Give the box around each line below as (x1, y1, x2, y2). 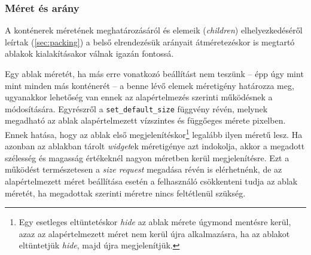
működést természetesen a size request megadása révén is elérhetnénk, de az (5, 163, 282, 176)
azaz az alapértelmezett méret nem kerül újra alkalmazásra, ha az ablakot (19, 227, 290, 239)
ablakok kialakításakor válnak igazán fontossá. (5, 47, 174, 60)
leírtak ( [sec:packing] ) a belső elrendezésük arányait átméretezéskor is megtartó (5, 35, 295, 48)
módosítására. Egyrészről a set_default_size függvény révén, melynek (5, 102, 268, 115)
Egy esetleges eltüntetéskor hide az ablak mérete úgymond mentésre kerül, (19, 216, 291, 228)
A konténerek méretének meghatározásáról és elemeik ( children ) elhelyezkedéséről (5, 24, 303, 36)
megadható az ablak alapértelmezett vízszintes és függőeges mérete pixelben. (5, 114, 286, 127)
